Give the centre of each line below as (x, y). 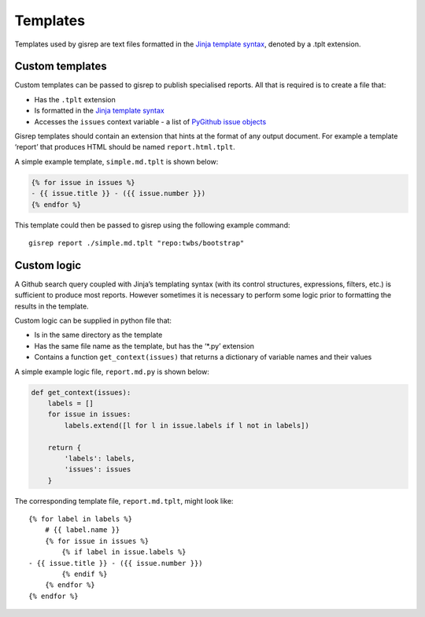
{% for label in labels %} (81, 519)
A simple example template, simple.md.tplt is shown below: (116, 161)
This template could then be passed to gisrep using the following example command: (152, 225)
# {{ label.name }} (82, 530)
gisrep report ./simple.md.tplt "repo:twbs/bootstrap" (137, 243)
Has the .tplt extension (75, 99)
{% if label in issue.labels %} (124, 552)
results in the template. (52, 306)
